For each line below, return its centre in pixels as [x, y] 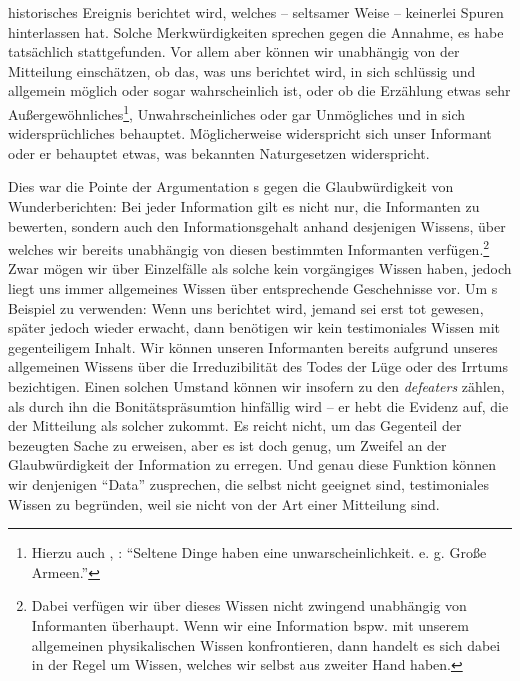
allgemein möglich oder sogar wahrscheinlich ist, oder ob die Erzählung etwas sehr [259, 90]
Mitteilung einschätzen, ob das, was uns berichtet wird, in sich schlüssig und [242, 70]
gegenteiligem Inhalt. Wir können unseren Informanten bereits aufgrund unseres [253, 346]
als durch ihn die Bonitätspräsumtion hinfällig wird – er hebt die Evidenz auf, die [258, 405]
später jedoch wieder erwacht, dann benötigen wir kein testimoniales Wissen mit [254, 327]
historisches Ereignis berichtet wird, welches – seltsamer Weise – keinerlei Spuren [256, 12]
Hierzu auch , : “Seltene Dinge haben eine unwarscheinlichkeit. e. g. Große [259, 552]
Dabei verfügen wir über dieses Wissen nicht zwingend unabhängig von [249, 605]
